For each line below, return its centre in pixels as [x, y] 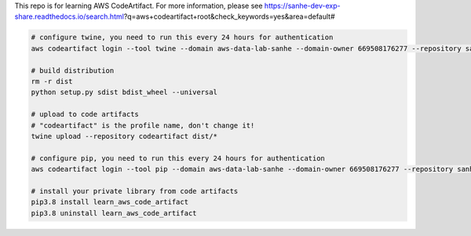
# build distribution [73, 70]
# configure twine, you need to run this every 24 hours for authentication [182, 38]
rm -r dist [52, 81]
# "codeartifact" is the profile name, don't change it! [143, 125]
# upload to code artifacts [85, 114]
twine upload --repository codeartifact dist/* [124, 136]
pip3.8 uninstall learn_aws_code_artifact [114, 213]
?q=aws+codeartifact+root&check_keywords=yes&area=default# [229, 16]
